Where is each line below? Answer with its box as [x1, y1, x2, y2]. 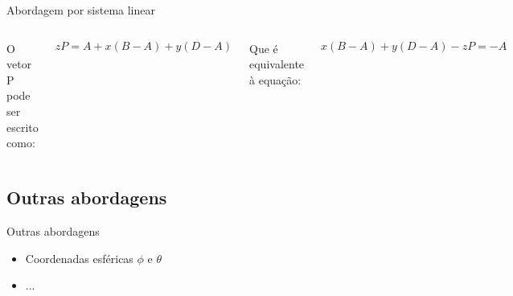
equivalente [249, 55, 305, 72]
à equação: [249, 71, 302, 88]
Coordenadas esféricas [25, 249, 133, 266]
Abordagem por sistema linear [6, 2, 155, 18]
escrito [6, 118, 39, 135]
